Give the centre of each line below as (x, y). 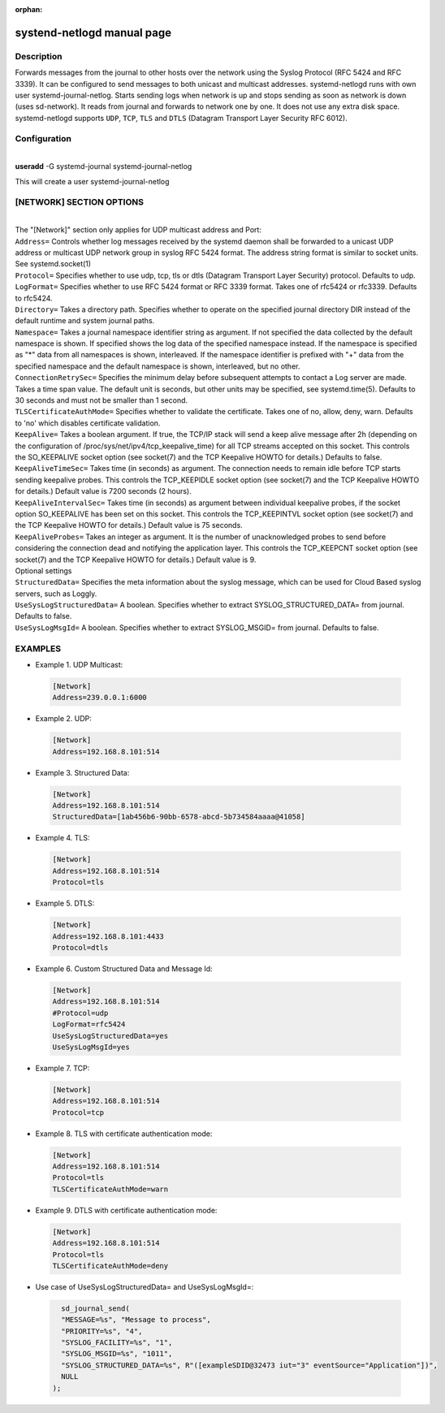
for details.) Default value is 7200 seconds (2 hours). (104, 491)
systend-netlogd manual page (93, 32)
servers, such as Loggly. (56, 594)
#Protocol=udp (80, 1013)
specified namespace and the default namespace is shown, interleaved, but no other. (158, 366)
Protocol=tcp (78, 1112)
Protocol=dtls (80, 947)
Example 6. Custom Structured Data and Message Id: (124, 968)
